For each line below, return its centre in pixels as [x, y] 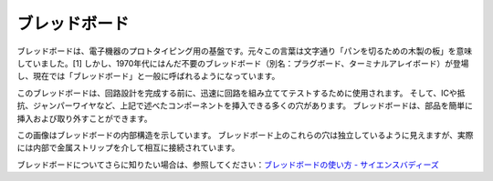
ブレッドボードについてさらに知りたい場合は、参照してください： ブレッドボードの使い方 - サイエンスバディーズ [228, 165]
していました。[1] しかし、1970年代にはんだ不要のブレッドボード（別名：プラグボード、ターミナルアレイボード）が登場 [243, 63]
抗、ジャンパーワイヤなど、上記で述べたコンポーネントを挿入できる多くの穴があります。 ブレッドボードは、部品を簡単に [245, 106]
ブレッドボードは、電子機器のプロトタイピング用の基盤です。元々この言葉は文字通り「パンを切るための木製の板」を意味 [245, 51]
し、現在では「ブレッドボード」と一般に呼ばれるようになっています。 [148, 76]
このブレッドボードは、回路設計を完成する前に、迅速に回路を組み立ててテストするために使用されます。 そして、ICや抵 [241, 93]
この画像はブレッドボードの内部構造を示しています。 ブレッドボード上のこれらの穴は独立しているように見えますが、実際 [245, 135]
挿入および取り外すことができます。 [84, 118]
